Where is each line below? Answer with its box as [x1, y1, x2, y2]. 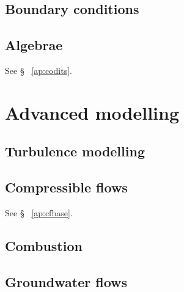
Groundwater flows [5, 272, 128, 291]
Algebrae [5, 35, 63, 54]
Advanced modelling [5, 100, 180, 125]
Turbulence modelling [5, 142, 145, 161]
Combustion [5, 236, 83, 255]
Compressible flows [5, 178, 128, 197]
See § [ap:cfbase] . [5, 206, 73, 219]
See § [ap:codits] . [5, 64, 72, 76]
